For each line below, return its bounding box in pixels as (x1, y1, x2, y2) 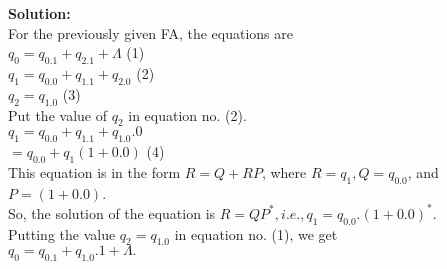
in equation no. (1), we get (174, 223, 338, 244)
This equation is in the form (8, 161, 181, 182)
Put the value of (8, 104, 107, 125)
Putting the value (8, 223, 116, 244)
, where (261, 161, 307, 182)
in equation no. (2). (128, 104, 247, 125)
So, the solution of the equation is (8, 202, 216, 223)
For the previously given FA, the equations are (8, 22, 293, 43)
